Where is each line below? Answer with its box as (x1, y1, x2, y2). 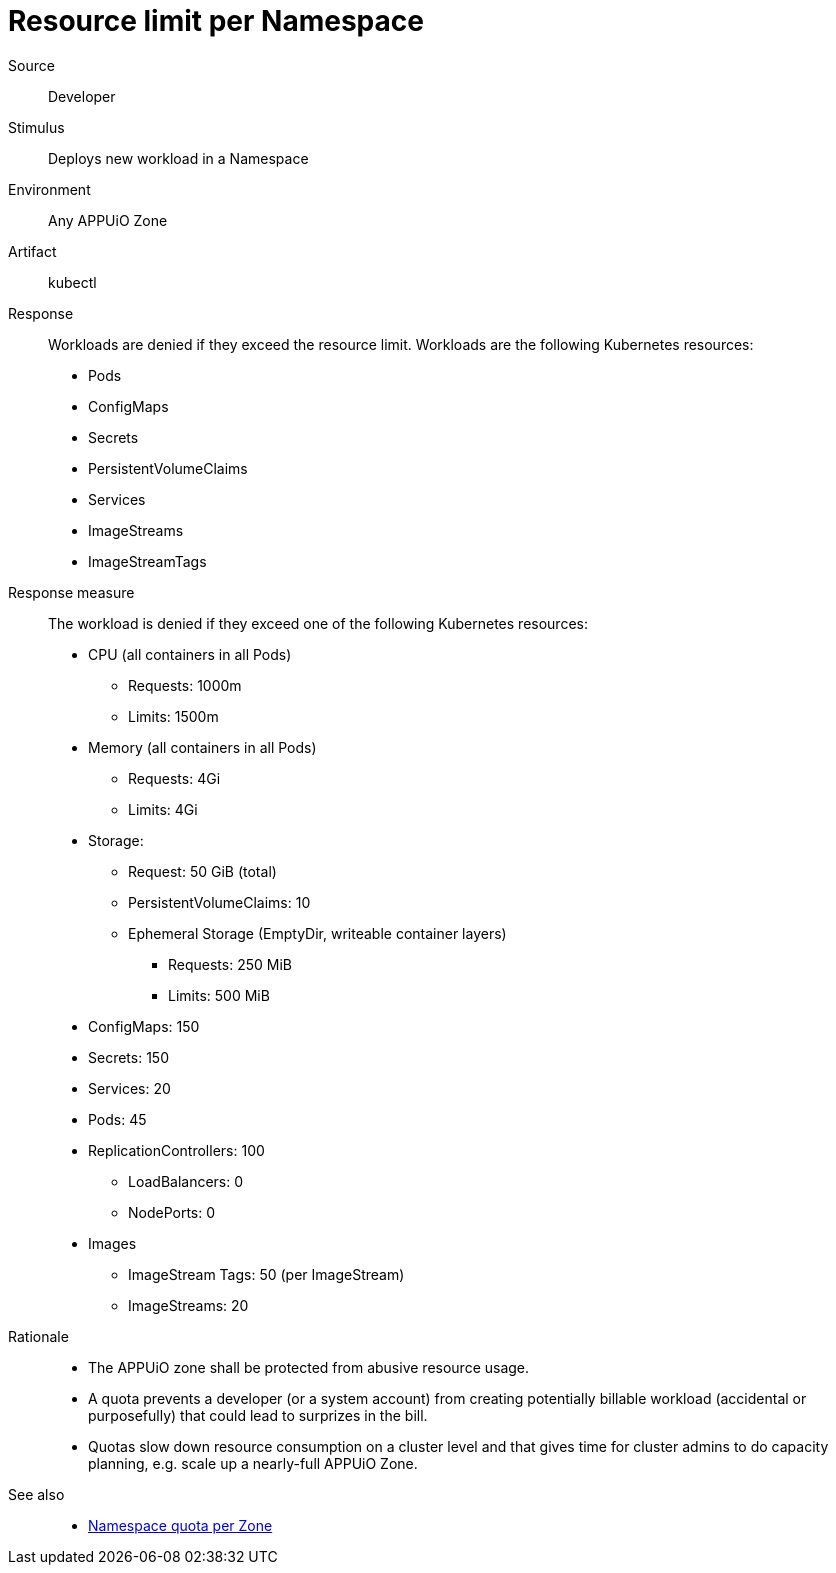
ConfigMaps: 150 (88, 1017, 200, 1035)
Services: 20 (88, 1079, 171, 1097)
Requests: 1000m (128, 676, 242, 694)
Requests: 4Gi (128, 769, 221, 787)
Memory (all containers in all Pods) (88, 738, 317, 756)
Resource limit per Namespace (8, 4, 424, 38)
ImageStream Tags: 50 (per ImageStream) (128, 1265, 405, 1283)
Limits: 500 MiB (168, 986, 270, 1004)
